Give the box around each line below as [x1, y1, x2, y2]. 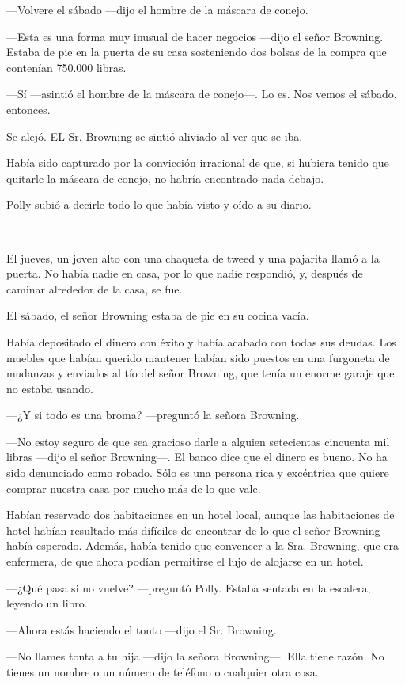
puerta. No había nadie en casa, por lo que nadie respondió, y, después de [6, 265, 363, 282]
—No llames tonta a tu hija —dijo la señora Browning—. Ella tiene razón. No [6, 648, 384, 664]
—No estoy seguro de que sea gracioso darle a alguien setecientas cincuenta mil [6, 433, 390, 449]
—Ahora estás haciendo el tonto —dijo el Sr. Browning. [6, 621, 277, 638]
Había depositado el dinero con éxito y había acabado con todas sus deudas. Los [6, 333, 396, 350]
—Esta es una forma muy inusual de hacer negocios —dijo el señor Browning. [6, 28, 384, 44]
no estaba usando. [6, 380, 93, 396]
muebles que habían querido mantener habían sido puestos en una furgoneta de [6, 349, 390, 365]
